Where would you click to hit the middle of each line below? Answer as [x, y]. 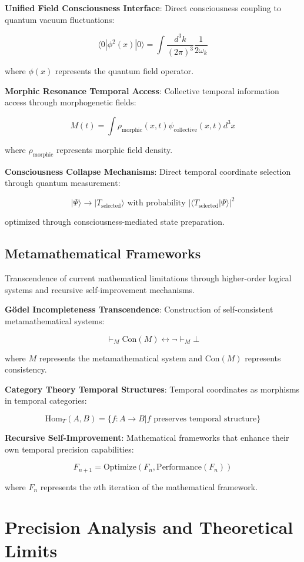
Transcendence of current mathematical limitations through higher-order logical [148, 278]
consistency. [26, 369]
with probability [156, 203]
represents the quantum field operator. [124, 71]
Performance [179, 468]
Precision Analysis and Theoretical [149, 527]
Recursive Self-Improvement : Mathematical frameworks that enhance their [147, 437]
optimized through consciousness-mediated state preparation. [115, 222]
